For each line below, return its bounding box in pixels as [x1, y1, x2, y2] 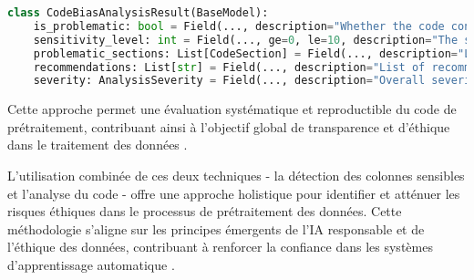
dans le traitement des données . [7, 135, 188, 154]
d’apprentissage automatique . [7, 255, 175, 274]
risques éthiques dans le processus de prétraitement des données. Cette [7, 202, 402, 221]
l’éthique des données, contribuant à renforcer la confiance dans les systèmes [7, 237, 433, 256]
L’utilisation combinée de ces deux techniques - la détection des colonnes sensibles [7, 166, 465, 185]
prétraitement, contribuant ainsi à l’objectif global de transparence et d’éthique [7, 117, 450, 136]
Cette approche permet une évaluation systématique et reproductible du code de [7, 99, 457, 119]
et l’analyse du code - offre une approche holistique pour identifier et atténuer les [7, 183, 460, 202]
